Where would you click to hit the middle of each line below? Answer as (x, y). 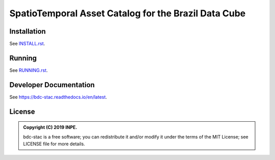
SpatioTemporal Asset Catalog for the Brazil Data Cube (128, 13)
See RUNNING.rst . (29, 70)
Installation (28, 31)
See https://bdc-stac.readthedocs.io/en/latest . (58, 97)
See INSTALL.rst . (27, 44)
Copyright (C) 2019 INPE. (50, 127)
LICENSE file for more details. (54, 144)
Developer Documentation (52, 85)
